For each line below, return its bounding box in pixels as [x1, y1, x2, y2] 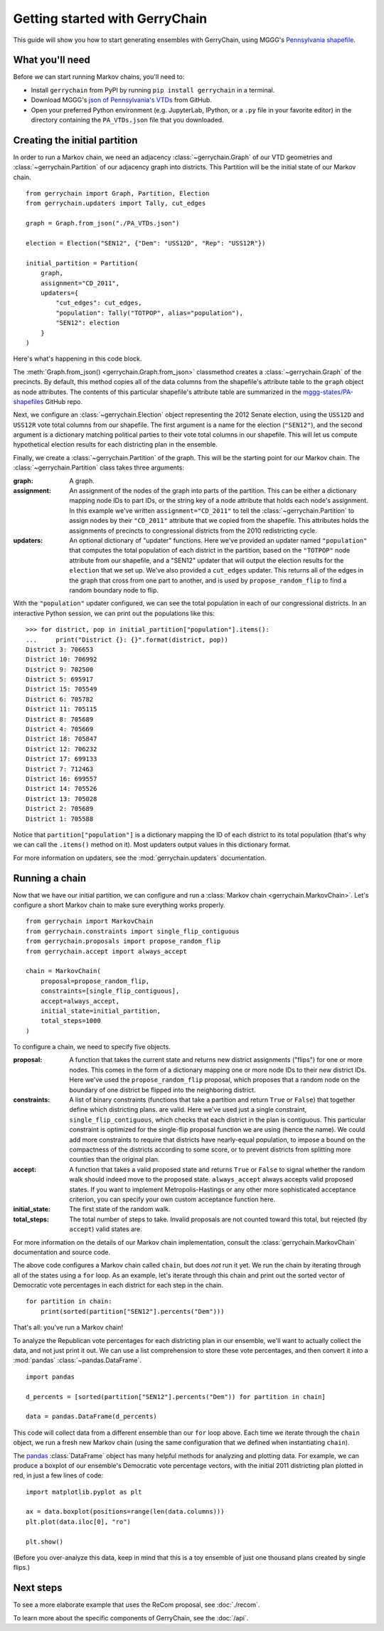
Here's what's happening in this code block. [13, 354, 142, 363]
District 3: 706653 [26, 645, 94, 654]
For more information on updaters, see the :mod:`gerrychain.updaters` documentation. [13, 854, 267, 862]
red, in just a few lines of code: [13, 1471, 104, 1479]
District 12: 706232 [26, 745, 97, 753]
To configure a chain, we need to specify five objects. [13, 1043, 171, 1051]
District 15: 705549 [26, 685, 97, 694]
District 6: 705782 [26, 695, 94, 703]
